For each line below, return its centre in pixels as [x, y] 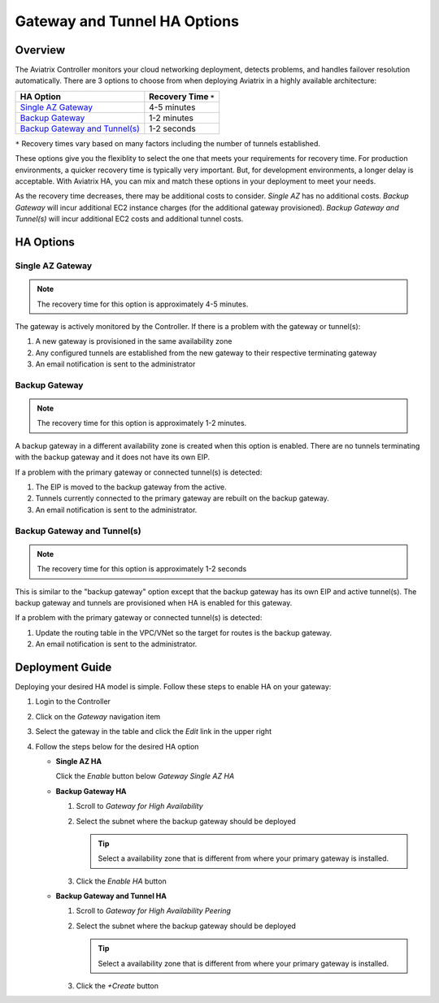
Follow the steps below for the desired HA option [117, 746]
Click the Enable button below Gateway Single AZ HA [145, 776]
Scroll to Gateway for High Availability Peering [154, 911]
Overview [40, 50]
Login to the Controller [73, 701]
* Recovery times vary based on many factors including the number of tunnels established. [168, 143]
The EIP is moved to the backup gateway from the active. [131, 487]
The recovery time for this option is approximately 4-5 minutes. [143, 304]
